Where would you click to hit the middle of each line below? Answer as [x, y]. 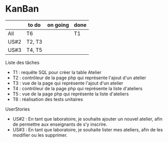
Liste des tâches [22, 62]
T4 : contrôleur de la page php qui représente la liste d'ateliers [77, 88]
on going [58, 25]
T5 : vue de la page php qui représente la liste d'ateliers [71, 94]
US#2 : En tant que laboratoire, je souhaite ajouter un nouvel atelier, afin [88, 119]
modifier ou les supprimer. [40, 135]
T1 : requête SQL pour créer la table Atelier [57, 72]
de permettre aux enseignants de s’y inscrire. [60, 124]
